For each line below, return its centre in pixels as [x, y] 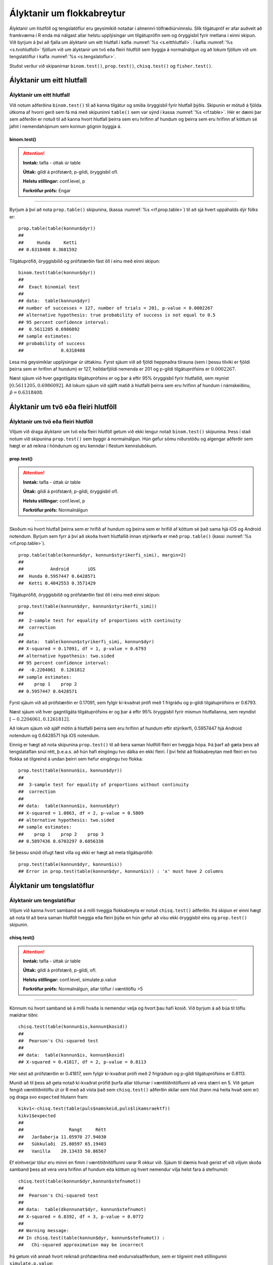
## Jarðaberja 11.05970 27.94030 [62, 1137]
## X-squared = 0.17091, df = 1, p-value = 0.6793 [82, 649]
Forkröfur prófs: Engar [47, 190]
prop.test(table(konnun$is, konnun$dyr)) [70, 771]
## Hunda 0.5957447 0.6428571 [57, 576]
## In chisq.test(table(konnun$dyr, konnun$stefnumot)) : [92, 1238]
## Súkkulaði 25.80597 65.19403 [62, 1144]
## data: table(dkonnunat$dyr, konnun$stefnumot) [82, 1210]
